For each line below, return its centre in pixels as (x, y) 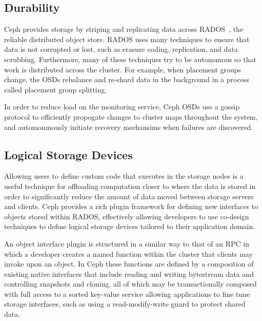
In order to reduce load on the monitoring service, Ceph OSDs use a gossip (122, 107)
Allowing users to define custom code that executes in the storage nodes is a (124, 176)
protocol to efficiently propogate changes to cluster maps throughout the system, (131, 116)
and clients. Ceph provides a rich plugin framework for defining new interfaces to (131, 206)
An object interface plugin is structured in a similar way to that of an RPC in (127, 243)
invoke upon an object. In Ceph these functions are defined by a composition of (129, 264)
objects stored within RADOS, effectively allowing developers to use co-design (127, 216)
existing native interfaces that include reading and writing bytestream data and (129, 273)
